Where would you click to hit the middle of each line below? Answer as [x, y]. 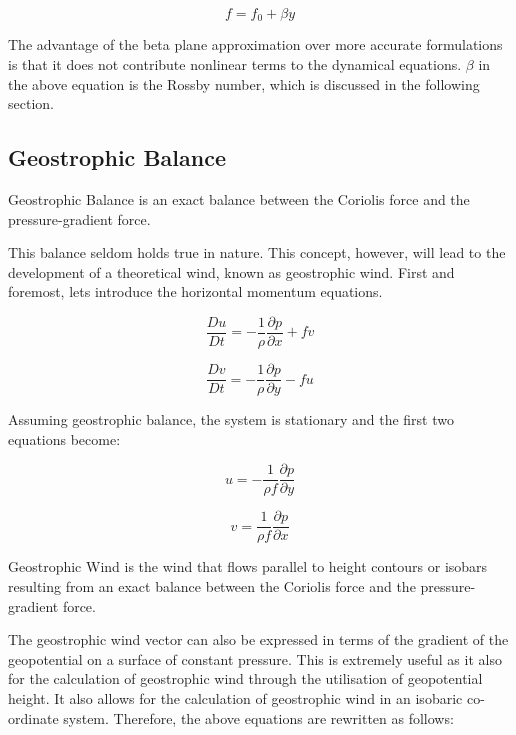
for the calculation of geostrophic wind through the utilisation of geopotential [245, 678]
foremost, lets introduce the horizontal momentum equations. [195, 291]
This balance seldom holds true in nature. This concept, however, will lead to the [257, 252]
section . [31, 103]
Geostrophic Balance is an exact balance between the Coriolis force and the [239, 199]
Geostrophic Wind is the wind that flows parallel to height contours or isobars [248, 566]
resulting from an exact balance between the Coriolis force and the [212, 586]
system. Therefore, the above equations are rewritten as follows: [258, 717]
